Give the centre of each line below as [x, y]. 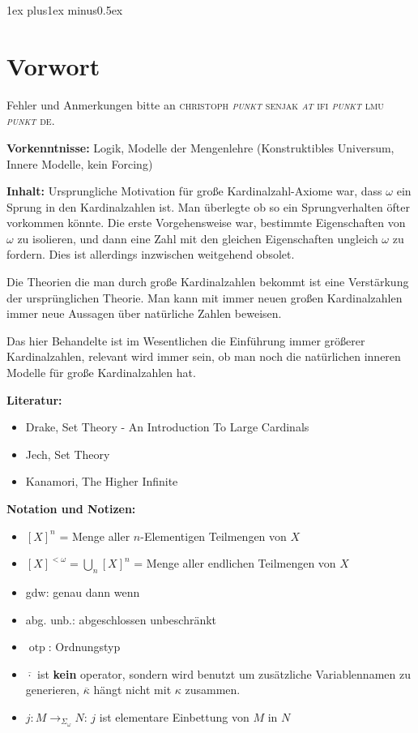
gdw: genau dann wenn [83, 592]
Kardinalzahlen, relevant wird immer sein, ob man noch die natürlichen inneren [204, 356]
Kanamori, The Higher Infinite [102, 481]
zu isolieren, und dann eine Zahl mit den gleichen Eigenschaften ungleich [198, 238]
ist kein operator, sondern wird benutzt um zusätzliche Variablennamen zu [224, 673]
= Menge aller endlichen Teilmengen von [235, 563]
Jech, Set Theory [68, 454]
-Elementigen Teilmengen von [213, 536]
